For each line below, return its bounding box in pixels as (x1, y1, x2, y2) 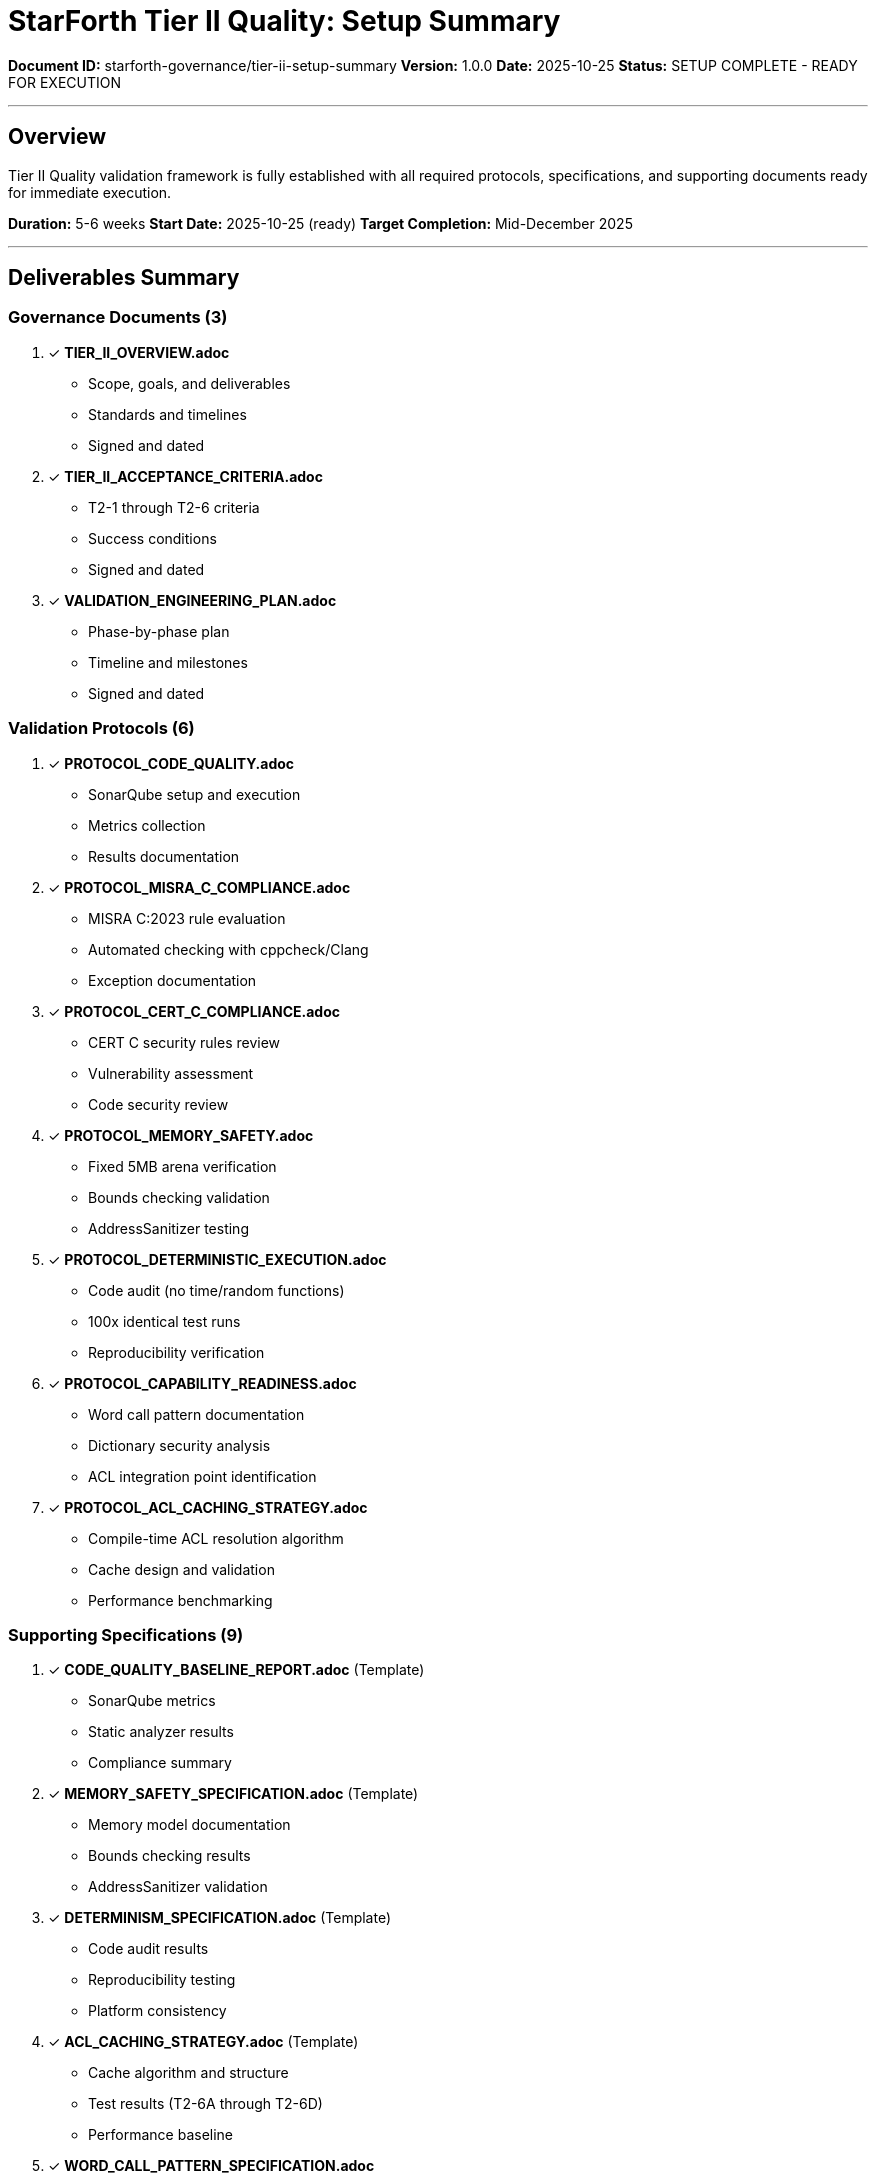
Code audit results (88, 1940, 209, 1958)
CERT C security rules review (88, 1033, 281, 1051)
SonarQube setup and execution (88, 785, 301, 803)
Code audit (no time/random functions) (88, 1281, 345, 1299)
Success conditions (88, 529, 217, 547)
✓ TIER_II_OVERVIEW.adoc (48, 343, 230, 361)
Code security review (88, 1095, 229, 1113)
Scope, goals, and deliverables (88, 374, 291, 392)
